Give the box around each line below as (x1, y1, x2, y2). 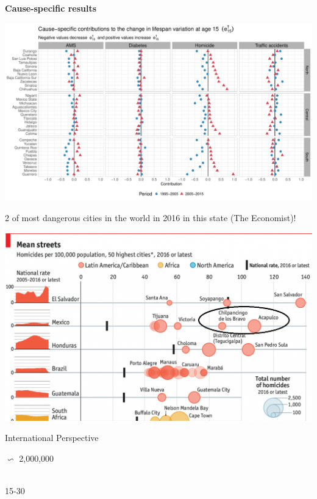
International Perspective (5, 431, 99, 444)
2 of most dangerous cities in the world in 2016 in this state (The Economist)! (5, 211, 296, 224)
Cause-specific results (5, 2, 97, 14)
